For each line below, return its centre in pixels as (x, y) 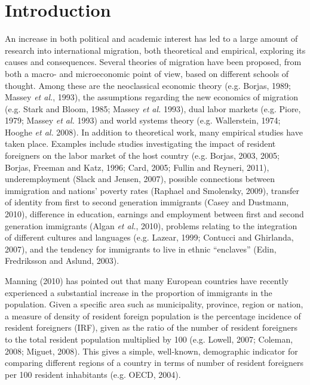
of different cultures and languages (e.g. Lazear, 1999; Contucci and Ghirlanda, (149, 237)
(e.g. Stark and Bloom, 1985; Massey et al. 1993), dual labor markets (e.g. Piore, (153, 108)
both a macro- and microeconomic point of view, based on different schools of (147, 73)
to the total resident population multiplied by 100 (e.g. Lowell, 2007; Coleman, (149, 339)
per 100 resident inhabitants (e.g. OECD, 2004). (93, 374)
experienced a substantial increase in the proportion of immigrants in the (139, 292)
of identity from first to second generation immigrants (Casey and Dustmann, (147, 202)
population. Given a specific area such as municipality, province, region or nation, (154, 304)
